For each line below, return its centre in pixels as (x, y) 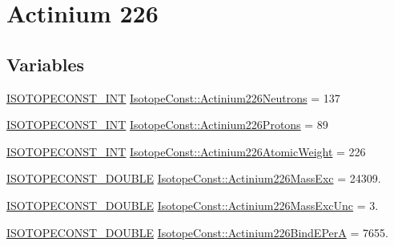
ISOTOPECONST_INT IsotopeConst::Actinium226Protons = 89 (167, 125)
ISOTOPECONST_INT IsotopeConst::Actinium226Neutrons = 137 (173, 97)
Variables (46, 64)
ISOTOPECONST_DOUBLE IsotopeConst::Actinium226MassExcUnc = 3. (193, 205)
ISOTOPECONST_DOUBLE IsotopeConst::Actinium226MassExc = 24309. (194, 178)
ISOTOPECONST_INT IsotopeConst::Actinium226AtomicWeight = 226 (186, 151)
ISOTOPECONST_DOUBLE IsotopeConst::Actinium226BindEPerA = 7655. (197, 232)
